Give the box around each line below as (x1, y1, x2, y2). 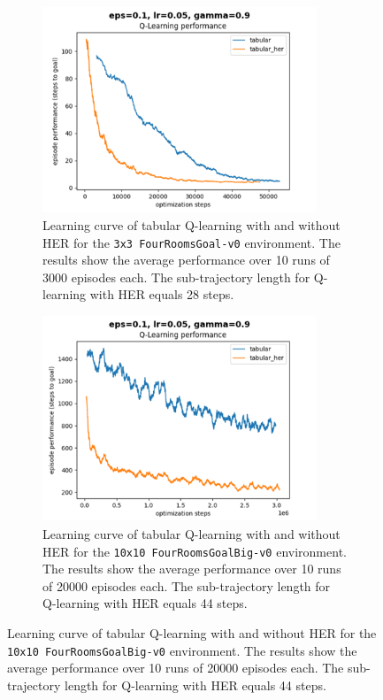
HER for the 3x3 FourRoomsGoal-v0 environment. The (42, 233, 341, 251)
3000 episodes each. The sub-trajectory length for (42, 267, 310, 286)
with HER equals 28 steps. (89, 285, 234, 304)
